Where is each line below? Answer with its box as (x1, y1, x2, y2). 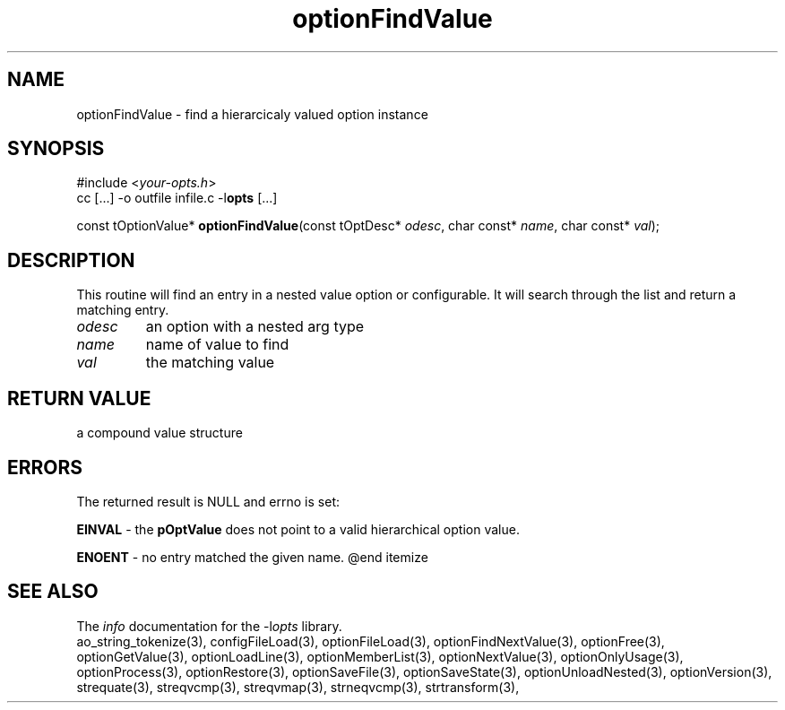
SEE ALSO (7, 580, 99, 603)
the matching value (145, 353, 275, 372)
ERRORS (7, 455, 83, 479)
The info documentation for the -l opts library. (76, 618, 342, 634)
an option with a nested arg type (145, 317, 365, 336)
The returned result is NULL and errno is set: (76, 493, 341, 509)
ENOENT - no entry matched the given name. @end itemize (76, 549, 428, 565)
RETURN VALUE (7, 386, 151, 410)
